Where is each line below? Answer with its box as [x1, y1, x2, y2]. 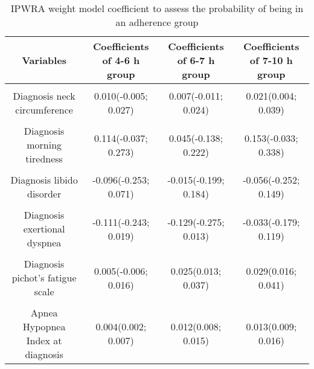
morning [27, 138, 62, 152]
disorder [27, 187, 62, 201]
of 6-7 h [177, 53, 215, 67]
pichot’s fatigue [11, 271, 77, 284]
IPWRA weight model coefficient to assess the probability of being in [10, 1, 304, 15]
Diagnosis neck [13, 89, 75, 103]
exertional [23, 222, 65, 236]
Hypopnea [22, 319, 66, 333]
